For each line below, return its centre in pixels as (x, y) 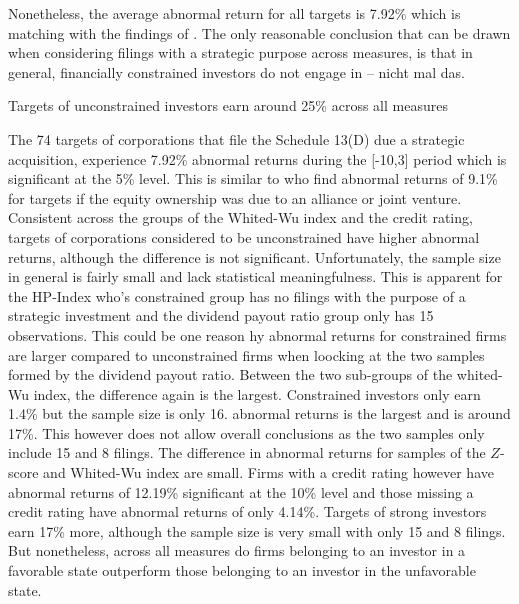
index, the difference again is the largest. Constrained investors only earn (257, 393)
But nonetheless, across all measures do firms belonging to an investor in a (237, 550)
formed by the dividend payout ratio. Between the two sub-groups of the (230, 374)
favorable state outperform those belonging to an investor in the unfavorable (242, 570)
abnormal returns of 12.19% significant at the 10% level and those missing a (241, 491)
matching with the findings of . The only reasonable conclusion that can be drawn (259, 32)
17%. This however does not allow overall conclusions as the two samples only (246, 432)
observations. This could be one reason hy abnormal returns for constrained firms (257, 334)
